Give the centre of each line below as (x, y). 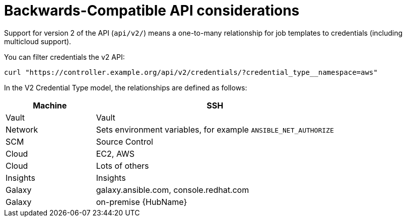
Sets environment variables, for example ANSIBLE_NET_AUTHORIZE (215, 129)
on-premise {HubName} (142, 202)
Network (22, 129)
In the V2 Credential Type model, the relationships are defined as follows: (126, 87)
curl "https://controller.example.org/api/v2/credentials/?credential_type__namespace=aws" (191, 72)
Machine (50, 105)
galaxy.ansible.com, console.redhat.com (173, 190)
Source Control (124, 141)
